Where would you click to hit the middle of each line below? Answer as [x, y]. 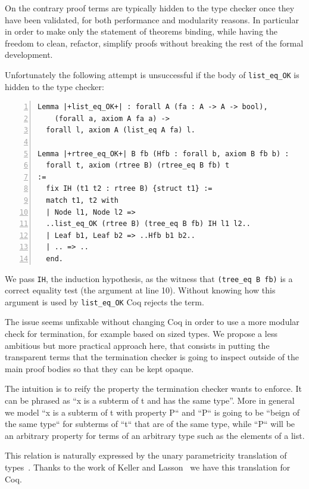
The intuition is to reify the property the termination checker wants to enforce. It [153, 389]
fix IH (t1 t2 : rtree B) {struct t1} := [129, 189]
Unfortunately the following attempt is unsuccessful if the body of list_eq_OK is [152, 74]
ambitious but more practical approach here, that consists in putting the [137, 345]
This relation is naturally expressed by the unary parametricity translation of [146, 455]
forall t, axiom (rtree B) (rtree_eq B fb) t [138, 165]
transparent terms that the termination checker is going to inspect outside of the [152, 357]
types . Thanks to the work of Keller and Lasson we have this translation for [148, 467]
